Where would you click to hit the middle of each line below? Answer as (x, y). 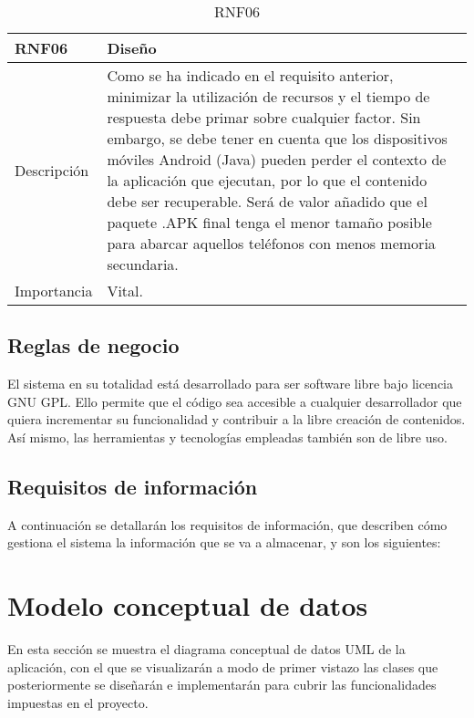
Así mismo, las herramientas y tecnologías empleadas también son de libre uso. (227, 437)
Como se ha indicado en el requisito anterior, (250, 75)
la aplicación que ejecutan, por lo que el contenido (267, 180)
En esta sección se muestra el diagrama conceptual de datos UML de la (206, 649)
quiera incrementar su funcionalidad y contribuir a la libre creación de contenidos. (237, 419)
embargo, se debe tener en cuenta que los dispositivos (277, 138)
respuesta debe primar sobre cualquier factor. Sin (264, 117)
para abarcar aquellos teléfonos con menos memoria (271, 243)
